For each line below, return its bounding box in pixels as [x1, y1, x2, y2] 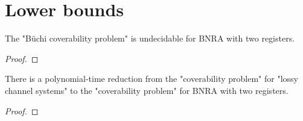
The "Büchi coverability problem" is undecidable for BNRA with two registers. [5, 32, 295, 45]
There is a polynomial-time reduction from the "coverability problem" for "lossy [5, 72, 298, 85]
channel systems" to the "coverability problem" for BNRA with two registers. [5, 84, 289, 96]
